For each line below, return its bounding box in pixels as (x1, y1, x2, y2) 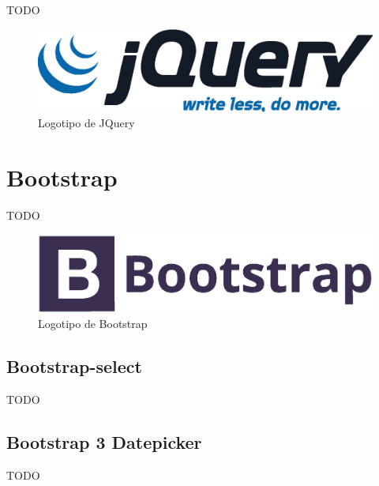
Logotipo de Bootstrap (38, 315, 148, 332)
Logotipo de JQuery (38, 115, 135, 131)
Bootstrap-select (6, 354, 142, 379)
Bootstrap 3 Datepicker (6, 430, 202, 454)
